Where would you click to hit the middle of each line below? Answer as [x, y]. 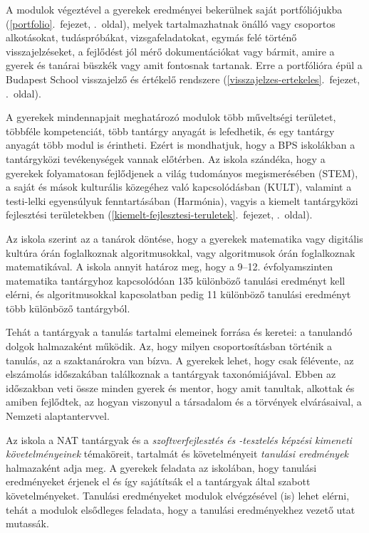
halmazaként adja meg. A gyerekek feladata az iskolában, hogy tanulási [161, 467]
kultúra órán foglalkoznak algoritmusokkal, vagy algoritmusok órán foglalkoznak [181, 252]
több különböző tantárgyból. [68, 308]
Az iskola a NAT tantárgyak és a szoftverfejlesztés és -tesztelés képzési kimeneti [179, 439]
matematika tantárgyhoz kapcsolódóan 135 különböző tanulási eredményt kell [176, 280]
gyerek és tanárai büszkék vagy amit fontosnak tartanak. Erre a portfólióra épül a [184, 65]
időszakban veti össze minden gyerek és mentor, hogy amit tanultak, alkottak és [180, 387]
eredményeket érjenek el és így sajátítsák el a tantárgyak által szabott [158, 481]
